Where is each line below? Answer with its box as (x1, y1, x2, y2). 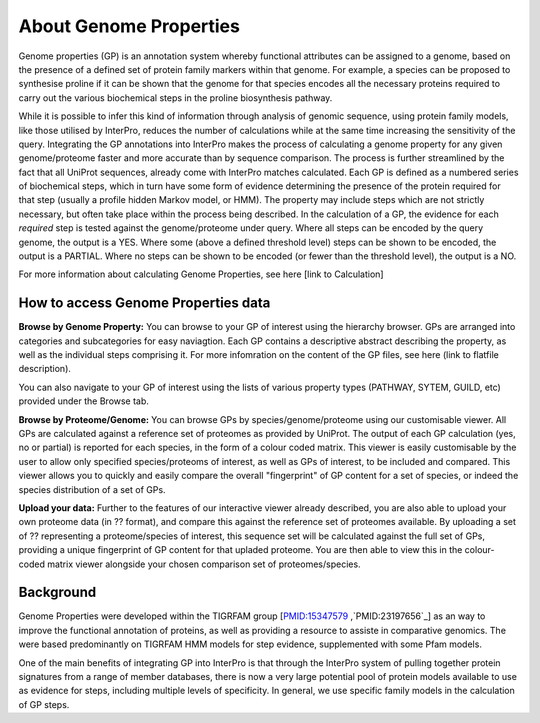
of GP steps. (18, 698, 70, 710)
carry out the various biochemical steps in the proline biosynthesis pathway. (18, 91, 333, 104)
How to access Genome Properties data (18, 295, 271, 312)
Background (18, 584, 97, 601)
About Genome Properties (18, 15, 240, 37)
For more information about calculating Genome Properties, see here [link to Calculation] (18, 268, 384, 280)
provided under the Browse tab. (18, 395, 150, 407)
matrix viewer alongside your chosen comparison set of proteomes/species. (46, 558, 361, 570)
